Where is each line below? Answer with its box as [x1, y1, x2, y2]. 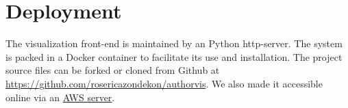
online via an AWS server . [5, 90, 115, 104]
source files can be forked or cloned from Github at [5, 63, 220, 77]
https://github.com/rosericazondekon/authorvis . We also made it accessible [5, 76, 323, 90]
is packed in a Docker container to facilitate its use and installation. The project [5, 49, 343, 64]
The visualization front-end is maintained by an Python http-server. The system [5, 36, 343, 51]
